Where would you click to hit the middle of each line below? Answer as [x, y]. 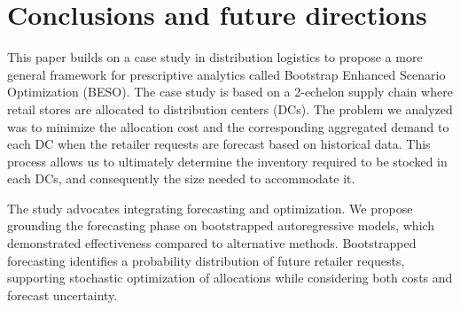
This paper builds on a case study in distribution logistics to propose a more [215, 57]
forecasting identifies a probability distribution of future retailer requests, [206, 260]
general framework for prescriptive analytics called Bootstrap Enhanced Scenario [226, 74]
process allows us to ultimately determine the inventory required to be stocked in [227, 161]
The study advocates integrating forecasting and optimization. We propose [210, 208]
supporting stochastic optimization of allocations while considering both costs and [230, 278]
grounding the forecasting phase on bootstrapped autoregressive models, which [221, 225]
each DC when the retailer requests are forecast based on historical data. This [219, 144]
